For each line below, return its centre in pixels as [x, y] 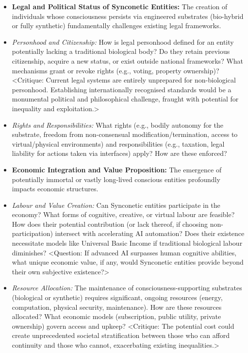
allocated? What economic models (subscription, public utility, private [116, 316]
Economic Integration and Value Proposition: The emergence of [117, 169]
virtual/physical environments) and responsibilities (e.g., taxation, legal [118, 143]
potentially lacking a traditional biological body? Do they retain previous [121, 51]
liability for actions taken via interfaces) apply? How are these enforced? [119, 153]
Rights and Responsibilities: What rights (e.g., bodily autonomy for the [118, 125]
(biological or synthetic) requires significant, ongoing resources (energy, [117, 297]
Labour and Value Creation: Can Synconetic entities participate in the [116, 205]
